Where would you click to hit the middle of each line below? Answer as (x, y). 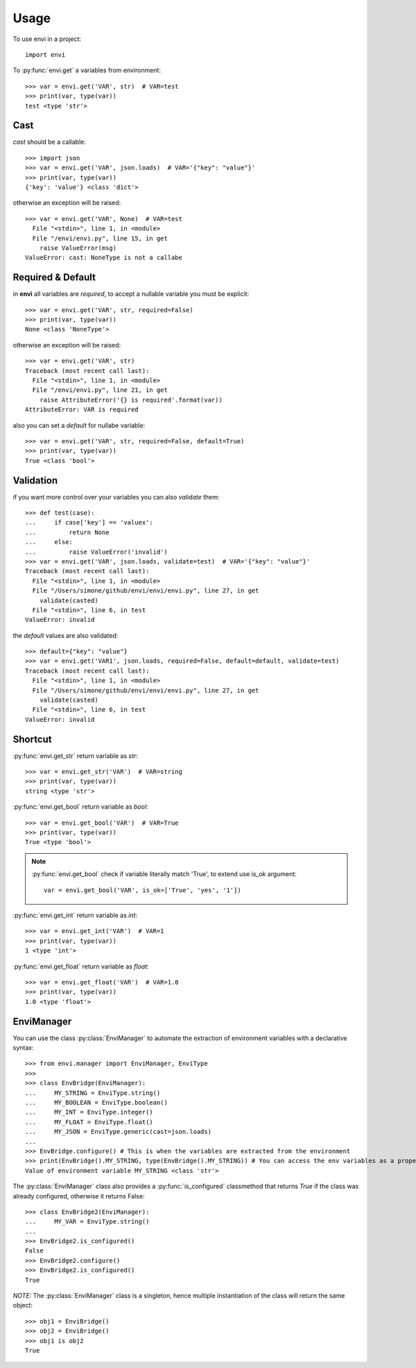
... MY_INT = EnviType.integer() (89, 1112)
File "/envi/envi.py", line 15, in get (100, 238)
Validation (35, 480)
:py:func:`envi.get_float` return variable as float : (81, 966)
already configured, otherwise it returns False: (79, 1196)
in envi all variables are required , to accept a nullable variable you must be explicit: (131, 294)
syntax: (23, 1048)
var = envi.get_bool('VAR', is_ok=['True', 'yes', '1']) (143, 890)
